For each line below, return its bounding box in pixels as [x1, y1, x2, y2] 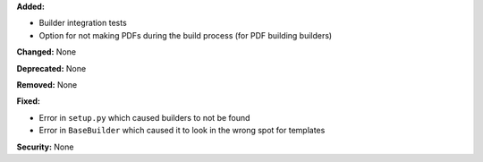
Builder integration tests [38, 18, 127, 29]
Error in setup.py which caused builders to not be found [38, 112, 250, 123]
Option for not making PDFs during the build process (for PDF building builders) [38, 30, 333, 40]
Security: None [16, 141, 74, 152]
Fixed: [16, 96, 40, 107]
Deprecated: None [16, 63, 87, 73]
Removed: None [16, 79, 78, 90]
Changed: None [16, 47, 76, 57]
